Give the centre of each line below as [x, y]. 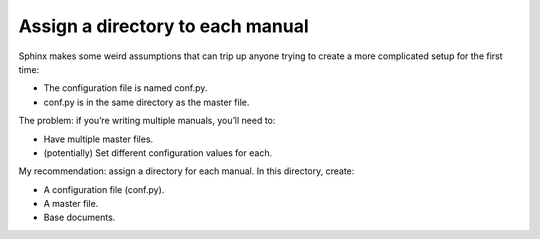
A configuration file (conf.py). [104, 189]
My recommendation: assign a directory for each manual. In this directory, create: [186, 171]
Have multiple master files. [98, 139]
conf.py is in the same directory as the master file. [146, 102]
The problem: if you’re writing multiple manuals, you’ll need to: [147, 121]
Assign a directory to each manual [163, 26]
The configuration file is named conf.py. [125, 88]
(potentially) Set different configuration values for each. [158, 152]
